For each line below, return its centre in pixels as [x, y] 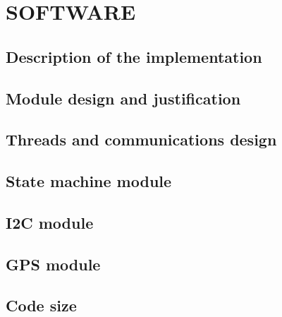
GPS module [53, 264]
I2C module [50, 222]
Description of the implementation [134, 56]
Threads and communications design [141, 139]
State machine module [89, 181]
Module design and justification [123, 98]
